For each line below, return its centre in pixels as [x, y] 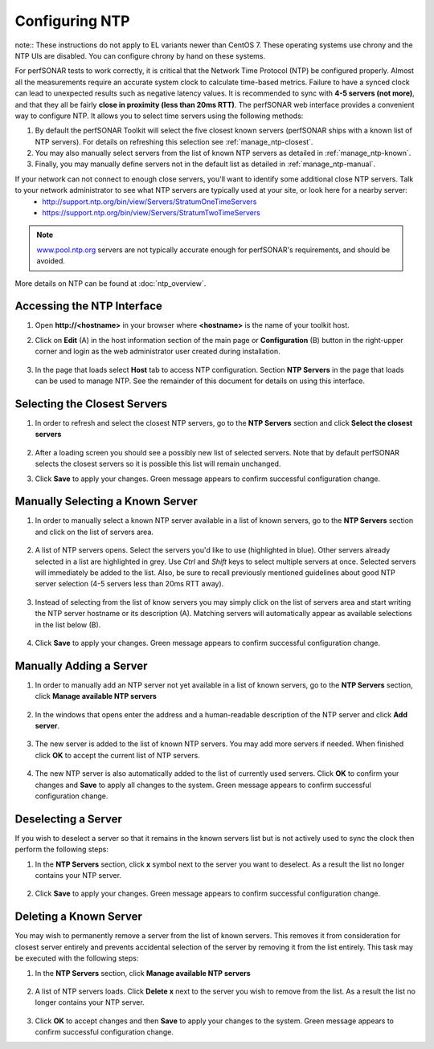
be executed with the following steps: [77, 958]
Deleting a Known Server [78, 917]
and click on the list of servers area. [94, 532]
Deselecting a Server [68, 819]
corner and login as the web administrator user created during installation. [158, 351]
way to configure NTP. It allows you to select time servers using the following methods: [159, 116]
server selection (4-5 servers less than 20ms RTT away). [129, 584]
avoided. [51, 261]
